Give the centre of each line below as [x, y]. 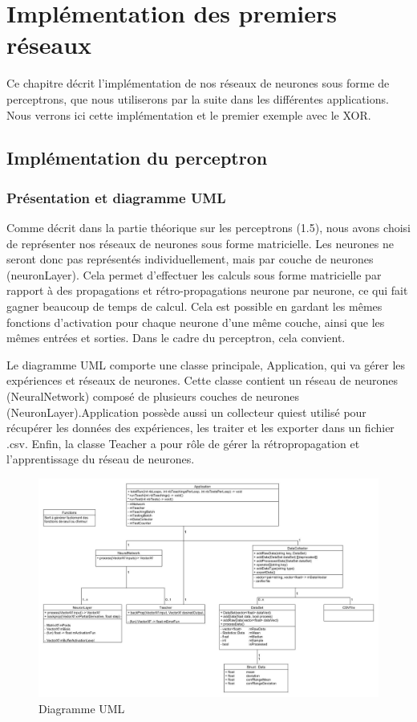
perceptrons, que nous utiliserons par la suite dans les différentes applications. [198, 98]
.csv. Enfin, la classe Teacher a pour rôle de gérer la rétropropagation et [183, 443]
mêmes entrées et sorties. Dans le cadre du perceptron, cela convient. [176, 338]
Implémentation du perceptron [137, 158]
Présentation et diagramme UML [116, 197]
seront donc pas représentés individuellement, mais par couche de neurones [190, 259]
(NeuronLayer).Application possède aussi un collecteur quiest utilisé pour [186, 412]
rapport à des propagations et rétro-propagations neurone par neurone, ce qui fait [207, 290]
